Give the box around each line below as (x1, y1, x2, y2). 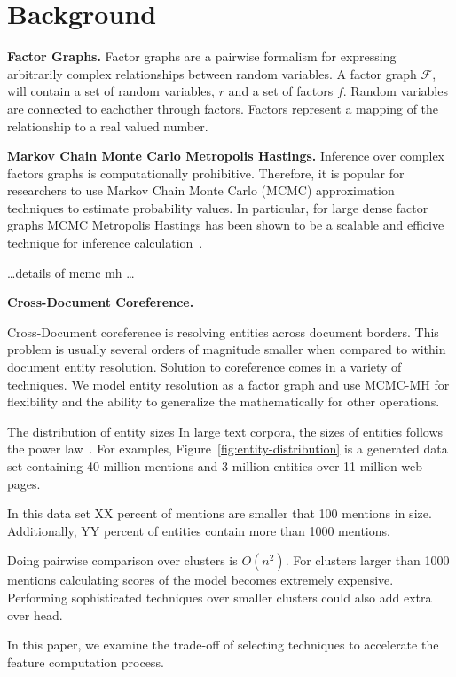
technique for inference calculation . (7, 233, 203, 252)
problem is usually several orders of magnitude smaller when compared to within (7, 340, 446, 358)
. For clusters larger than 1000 (285, 551, 450, 570)
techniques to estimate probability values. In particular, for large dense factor (7, 198, 428, 216)
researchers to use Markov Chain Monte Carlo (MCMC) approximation (7, 181, 395, 200)
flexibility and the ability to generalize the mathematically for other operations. (7, 392, 440, 411)
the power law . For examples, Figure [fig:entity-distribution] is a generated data (7, 439, 448, 458)
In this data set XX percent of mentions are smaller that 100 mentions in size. (7, 504, 432, 523)
